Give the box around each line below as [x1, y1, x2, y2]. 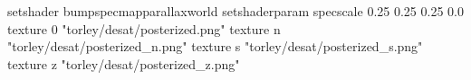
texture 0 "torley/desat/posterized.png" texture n [7, 19, 281, 38]
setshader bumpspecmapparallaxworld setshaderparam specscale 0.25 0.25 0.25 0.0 [7, 2, 464, 20]
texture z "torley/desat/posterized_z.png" [7, 54, 240, 73]
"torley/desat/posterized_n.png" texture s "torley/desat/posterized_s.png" [7, 37, 423, 56]
